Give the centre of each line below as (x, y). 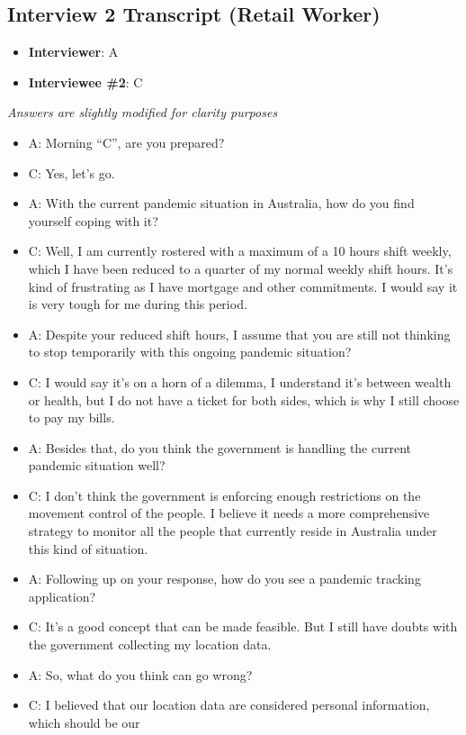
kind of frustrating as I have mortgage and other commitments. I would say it (243, 286)
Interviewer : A (73, 52)
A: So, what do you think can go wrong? (140, 674)
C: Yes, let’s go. (72, 172)
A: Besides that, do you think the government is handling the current (220, 447)
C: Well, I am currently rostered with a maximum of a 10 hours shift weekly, (240, 251)
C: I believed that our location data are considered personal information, (229, 705)
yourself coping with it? (93, 220)
